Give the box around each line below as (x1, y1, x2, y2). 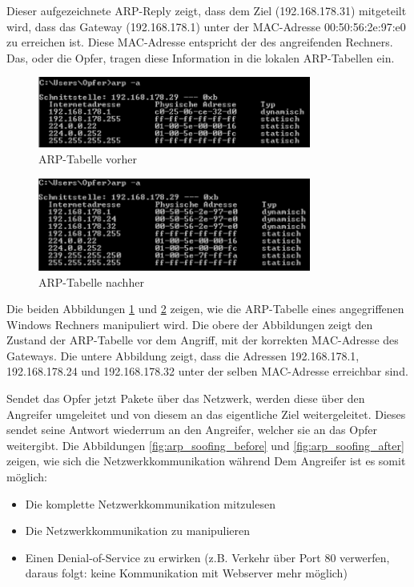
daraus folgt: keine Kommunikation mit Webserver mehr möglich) (25, 565, 348, 581)
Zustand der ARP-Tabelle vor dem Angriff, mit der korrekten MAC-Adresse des (6, 332, 399, 348)
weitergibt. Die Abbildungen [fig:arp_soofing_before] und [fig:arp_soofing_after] (6, 436, 404, 453)
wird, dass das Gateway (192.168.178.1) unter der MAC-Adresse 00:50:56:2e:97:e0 (6, 18, 406, 34)
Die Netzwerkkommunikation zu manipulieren (25, 522, 251, 539)
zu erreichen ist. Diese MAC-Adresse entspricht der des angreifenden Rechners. (6, 34, 393, 50)
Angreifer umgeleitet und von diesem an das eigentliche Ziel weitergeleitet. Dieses (6, 405, 406, 422)
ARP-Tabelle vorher (38, 151, 137, 167)
